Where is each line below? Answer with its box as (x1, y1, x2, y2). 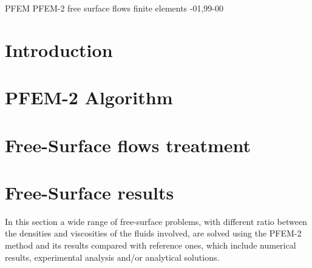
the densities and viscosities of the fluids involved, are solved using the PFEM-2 (5, 227, 302, 240)
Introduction (5, 37, 113, 62)
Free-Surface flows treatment (5, 132, 251, 157)
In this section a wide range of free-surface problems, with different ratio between (5, 215, 307, 227)
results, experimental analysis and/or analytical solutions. (5, 250, 220, 263)
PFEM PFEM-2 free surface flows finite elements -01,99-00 (5, 2, 224, 14)
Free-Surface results (5, 179, 174, 204)
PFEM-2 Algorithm (5, 85, 173, 110)
